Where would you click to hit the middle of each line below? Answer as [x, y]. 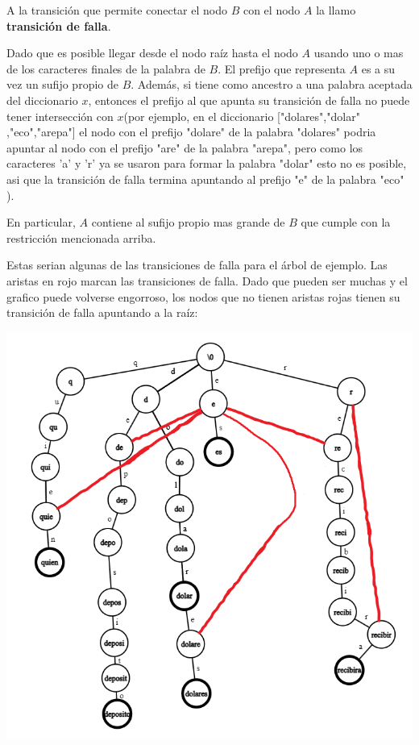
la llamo [336, 10]
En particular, [41, 222]
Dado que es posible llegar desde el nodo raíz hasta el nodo [152, 53]
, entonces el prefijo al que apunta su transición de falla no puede [249, 100]
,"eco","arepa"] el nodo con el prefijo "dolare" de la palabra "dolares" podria [191, 132]
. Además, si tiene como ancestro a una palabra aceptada [272, 84]
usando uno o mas [359, 53]
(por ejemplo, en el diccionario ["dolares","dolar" [242, 116]
